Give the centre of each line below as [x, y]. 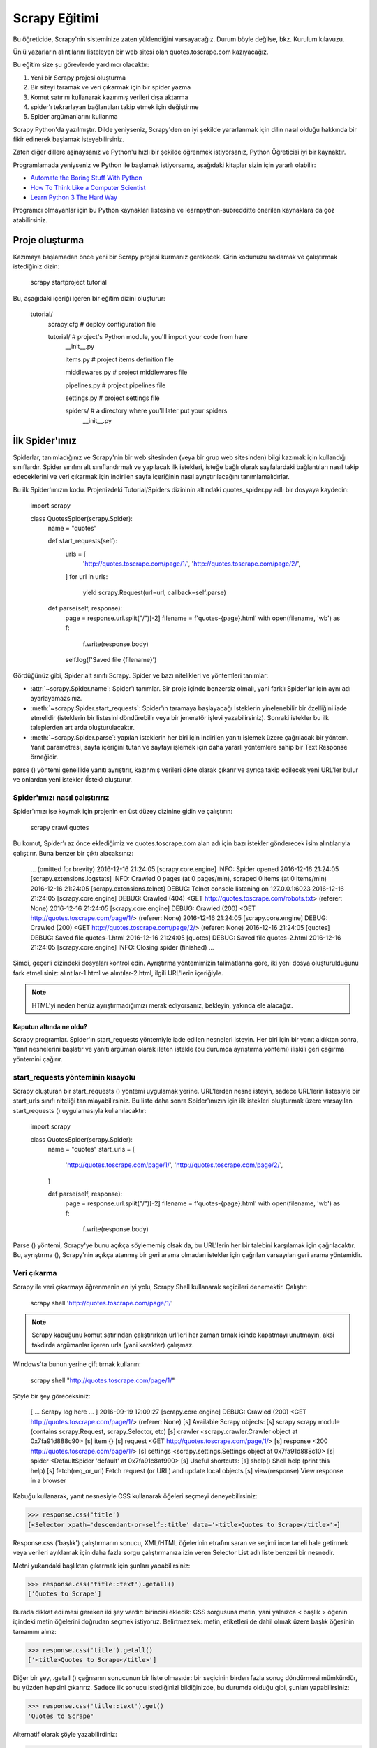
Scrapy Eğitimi [56, 18]
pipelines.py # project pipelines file [116, 385]
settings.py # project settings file [112, 398]
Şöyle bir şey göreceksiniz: [52, 1396]
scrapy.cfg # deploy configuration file [102, 324]
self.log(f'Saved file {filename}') [111, 659]
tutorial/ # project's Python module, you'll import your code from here [148, 337]
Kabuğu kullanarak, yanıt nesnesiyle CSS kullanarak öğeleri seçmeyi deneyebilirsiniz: [135, 1496]
